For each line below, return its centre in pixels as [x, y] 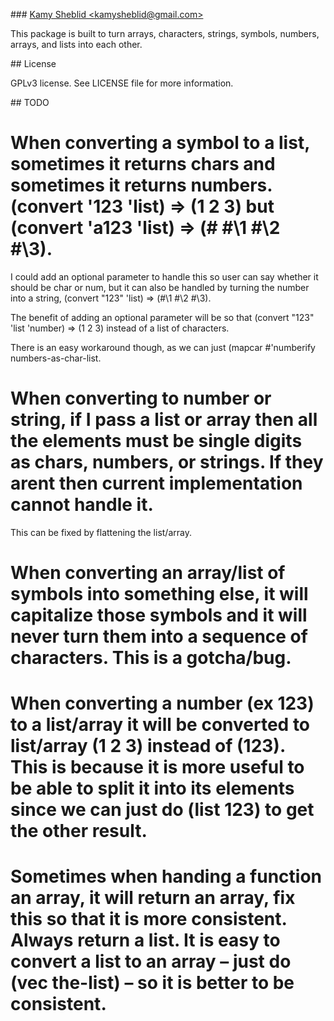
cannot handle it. [82, 505]
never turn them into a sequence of [159, 636]
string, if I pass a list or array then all [164, 420]
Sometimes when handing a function [166, 876]
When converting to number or [141, 398]
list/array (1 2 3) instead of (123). [148, 746]
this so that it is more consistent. [149, 919]
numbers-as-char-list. [56, 358]
